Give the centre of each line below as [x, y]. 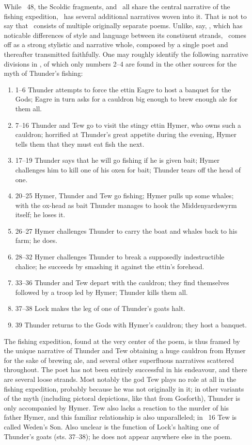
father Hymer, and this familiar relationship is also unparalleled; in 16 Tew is [120, 417]
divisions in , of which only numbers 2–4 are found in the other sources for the [120, 63]
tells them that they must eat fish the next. [80, 144]
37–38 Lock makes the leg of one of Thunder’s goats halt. [100, 308]
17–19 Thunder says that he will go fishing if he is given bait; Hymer [117, 160]
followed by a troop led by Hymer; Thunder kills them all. [102, 292]
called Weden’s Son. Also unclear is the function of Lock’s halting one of [111, 426]
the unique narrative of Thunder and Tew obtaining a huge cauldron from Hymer [125, 351]
